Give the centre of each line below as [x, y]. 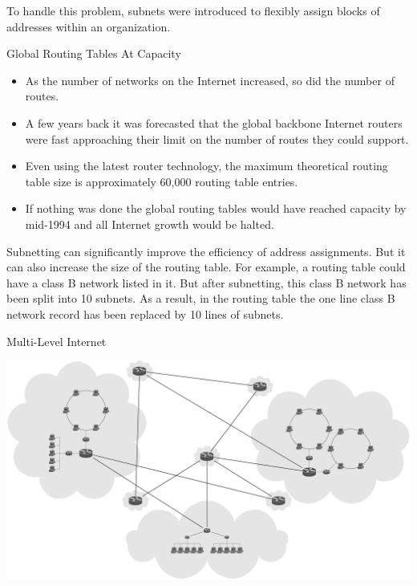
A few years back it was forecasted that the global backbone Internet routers [214, 122]
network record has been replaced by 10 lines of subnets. [145, 313]
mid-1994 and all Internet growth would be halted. [150, 224]
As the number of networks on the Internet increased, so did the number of [210, 80]
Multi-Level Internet [57, 341]
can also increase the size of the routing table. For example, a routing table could [206, 267]
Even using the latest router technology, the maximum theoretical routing [206, 166]
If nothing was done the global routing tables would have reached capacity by [216, 208]
